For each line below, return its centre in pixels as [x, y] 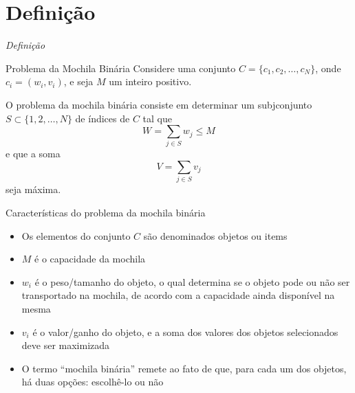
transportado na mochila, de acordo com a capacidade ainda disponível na [178, 295]
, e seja [78, 81]
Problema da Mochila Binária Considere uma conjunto [121, 68]
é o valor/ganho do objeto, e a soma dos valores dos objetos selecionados [185, 332]
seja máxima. [33, 189]
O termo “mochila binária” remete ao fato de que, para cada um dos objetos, [184, 368]
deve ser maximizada [66, 345]
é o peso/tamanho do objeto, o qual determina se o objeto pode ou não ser [192, 281]
